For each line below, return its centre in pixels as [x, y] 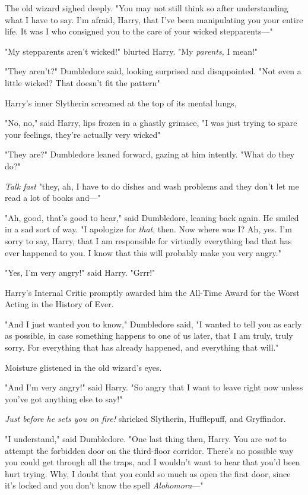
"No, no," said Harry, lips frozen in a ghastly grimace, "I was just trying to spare [151, 123]
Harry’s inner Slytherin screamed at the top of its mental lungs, [121, 103]
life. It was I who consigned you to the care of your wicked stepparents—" [139, 31]
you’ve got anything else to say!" [64, 398]
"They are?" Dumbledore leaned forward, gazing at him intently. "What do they [150, 154]
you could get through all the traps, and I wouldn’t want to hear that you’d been [153, 462]
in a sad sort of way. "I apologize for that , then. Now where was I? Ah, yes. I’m [148, 229]
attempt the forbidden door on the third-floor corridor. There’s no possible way [149, 450]
